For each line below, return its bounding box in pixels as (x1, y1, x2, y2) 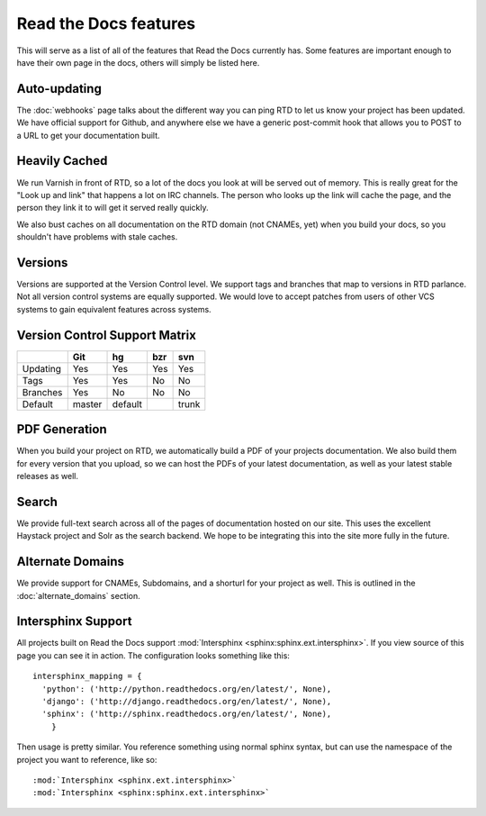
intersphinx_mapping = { (32, 671, 142, 682)
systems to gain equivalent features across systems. (16, 304, 211, 314)
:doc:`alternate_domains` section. (16, 590, 141, 601)
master (72, 397, 103, 410)
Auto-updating (16, 81, 103, 96)
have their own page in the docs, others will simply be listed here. (16, 57, 260, 68)
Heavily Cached (16, 153, 108, 168)
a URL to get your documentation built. (16, 130, 161, 141)
